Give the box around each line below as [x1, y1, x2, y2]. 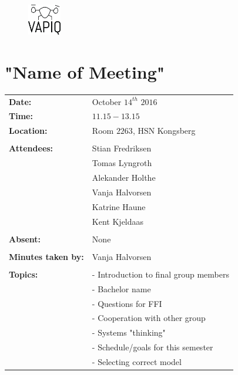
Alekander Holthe [92, 171, 156, 184]
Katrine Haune [92, 200, 146, 212]
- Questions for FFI [92, 297, 162, 309]
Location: [9, 124, 48, 137]
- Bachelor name [92, 282, 151, 295]
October [92, 95, 122, 107]
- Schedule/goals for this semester [92, 341, 213, 353]
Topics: [9, 268, 38, 280]
